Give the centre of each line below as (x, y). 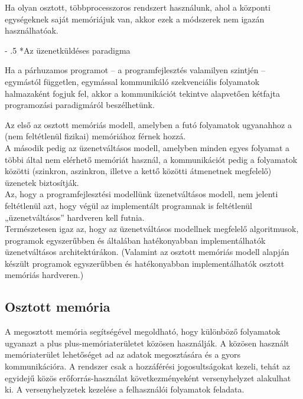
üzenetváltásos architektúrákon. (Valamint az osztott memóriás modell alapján (147, 252)
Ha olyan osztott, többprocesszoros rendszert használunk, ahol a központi (138, 7)
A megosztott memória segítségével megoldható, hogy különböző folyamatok (143, 331)
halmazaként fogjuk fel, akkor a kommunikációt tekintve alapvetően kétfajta (142, 93)
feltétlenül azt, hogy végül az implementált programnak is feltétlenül (128, 205)
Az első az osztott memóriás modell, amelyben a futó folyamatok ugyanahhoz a (148, 124)
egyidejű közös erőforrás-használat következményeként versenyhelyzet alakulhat (148, 377)
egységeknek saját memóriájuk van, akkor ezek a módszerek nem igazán (135, 19)
